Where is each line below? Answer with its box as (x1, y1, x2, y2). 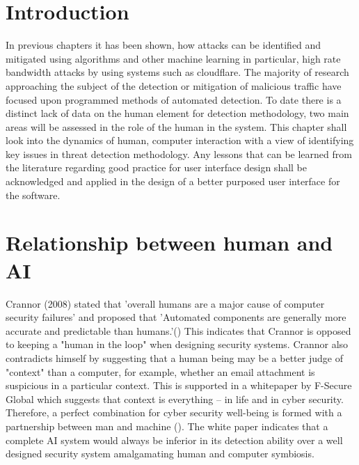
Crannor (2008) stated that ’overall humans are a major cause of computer (6, 296, 325, 310)
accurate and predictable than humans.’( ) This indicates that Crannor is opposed (6, 323, 351, 338)
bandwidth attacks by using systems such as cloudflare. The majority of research (6, 65, 349, 79)
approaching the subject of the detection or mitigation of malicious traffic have (6, 78, 342, 93)
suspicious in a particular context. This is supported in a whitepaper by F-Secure (6, 378, 352, 393)
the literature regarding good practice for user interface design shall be (6, 160, 308, 175)
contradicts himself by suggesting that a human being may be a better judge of (6, 350, 343, 365)
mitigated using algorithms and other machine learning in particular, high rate (6, 51, 341, 65)
